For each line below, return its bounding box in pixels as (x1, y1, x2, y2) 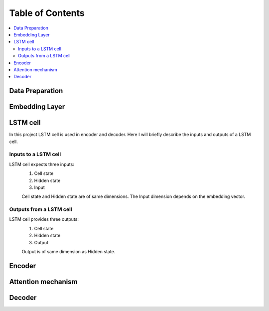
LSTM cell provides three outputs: (9, 216, 79, 222)
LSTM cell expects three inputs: (9, 161, 74, 167)
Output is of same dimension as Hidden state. (21, 249, 116, 255)
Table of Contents (9, 7, 85, 18)
